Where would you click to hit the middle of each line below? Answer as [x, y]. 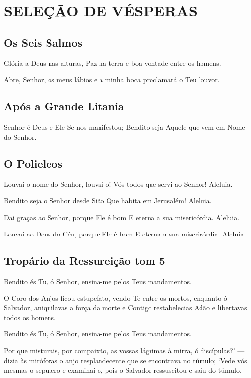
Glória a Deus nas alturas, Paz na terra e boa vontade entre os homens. [113, 63]
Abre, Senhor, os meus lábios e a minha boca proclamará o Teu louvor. [112, 79]
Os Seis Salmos [43, 42]
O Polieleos [33, 163]
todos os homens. [30, 317]
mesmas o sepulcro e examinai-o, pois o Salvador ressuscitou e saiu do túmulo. [123, 370]
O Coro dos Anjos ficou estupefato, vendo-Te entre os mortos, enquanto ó [116, 298]
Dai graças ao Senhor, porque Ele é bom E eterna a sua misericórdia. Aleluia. [122, 217]
